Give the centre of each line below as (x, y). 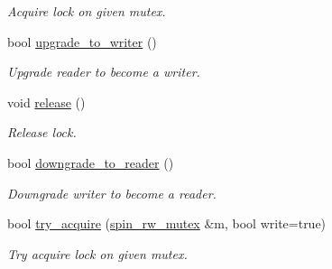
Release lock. (42, 132)
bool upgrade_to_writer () (82, 41)
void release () (46, 102)
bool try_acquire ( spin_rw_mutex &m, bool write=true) (167, 223)
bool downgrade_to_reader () (91, 162)
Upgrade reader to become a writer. (104, 72)
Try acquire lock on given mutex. (97, 253)
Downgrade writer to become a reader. (112, 193)
